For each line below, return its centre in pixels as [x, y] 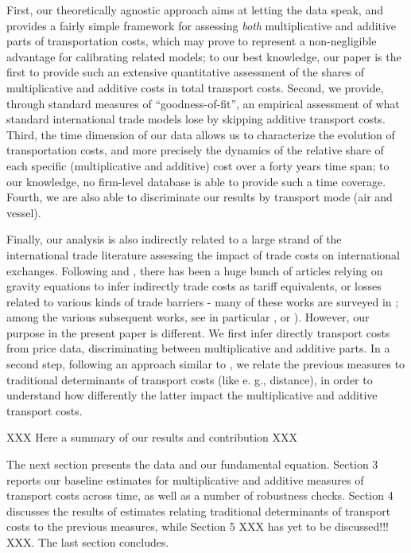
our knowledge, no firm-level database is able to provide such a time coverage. [196, 181]
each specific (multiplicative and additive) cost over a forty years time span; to [198, 165]
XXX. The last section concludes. [88, 542]
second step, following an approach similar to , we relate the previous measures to [206, 364]
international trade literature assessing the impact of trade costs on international [203, 254]
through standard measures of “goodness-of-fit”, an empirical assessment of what [203, 103]
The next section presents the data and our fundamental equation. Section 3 [192, 464]
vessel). [24, 212]
